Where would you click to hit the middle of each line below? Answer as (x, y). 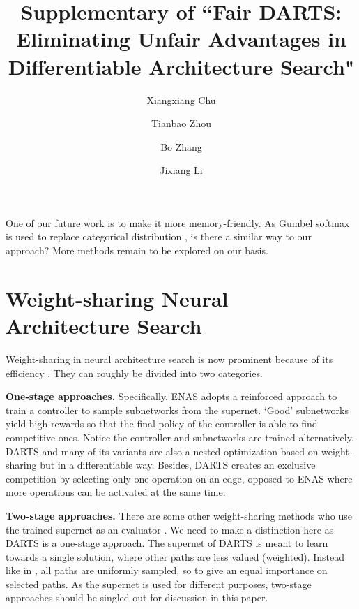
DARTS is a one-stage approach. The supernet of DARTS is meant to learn (167, 543)
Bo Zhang (181, 146)
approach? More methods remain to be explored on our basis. (137, 250)
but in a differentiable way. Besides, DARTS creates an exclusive (178, 465)
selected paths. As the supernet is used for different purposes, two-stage (159, 584)
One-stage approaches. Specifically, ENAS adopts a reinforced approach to (171, 396)
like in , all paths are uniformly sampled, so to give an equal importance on (167, 570)
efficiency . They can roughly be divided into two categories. (134, 373)
